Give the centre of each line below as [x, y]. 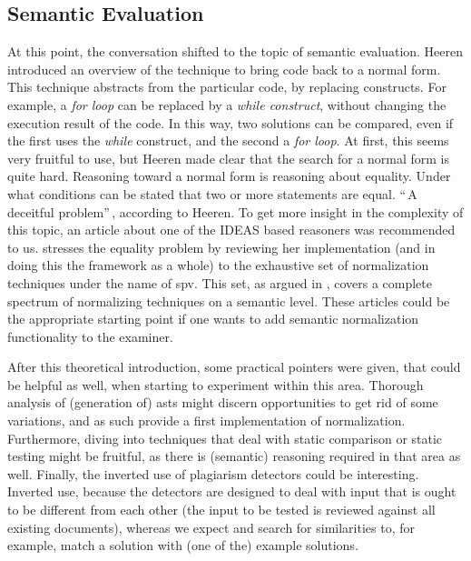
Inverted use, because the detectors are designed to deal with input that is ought [232, 491]
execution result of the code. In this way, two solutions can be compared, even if [231, 122]
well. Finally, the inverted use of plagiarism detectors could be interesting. [213, 473]
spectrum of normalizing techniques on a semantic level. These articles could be [229, 301]
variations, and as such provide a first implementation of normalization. [206, 421]
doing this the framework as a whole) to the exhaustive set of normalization [218, 265]
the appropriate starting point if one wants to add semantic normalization [213, 319]
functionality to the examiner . [90, 336]
